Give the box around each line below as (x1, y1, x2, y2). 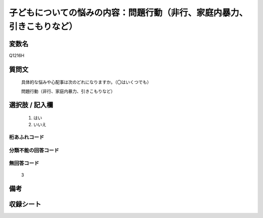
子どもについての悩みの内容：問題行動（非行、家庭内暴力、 (9, 7, 248, 18)
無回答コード (9, 160, 39, 167)
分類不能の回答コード (9, 147, 59, 153)
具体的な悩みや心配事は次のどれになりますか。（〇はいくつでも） (21, 79, 151, 85)
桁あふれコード (9, 134, 44, 141)
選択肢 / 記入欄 (9, 101, 54, 109)
